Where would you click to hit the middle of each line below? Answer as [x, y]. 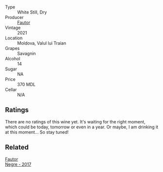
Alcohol [13, 59]
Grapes [12, 48]
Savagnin [27, 53]
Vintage [13, 28]
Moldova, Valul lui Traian [42, 43]
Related [17, 147]
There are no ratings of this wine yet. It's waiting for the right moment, [75, 121]
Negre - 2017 [18, 164]
